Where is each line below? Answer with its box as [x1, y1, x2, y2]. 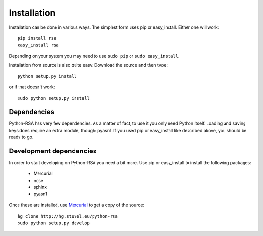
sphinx [33, 185, 47, 190]
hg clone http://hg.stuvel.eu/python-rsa [18, 214, 118, 219]
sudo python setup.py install [18, 95, 90, 101]
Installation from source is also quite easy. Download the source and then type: [9, 62, 168, 68]
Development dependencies [9, 147, 97, 155]
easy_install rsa [18, 42, 59, 48]
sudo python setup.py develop [18, 220, 90, 226]
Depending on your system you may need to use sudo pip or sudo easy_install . [9, 53, 180, 59]
